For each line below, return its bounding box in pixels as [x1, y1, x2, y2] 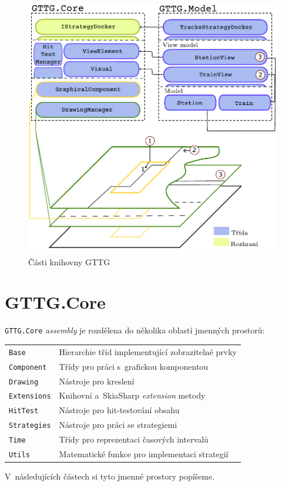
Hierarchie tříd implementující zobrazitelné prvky [59, 345, 237, 357]
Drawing [9, 377, 39, 386]
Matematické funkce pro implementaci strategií [59, 448, 229, 460]
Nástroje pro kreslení [59, 374, 135, 387]
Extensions [9, 392, 51, 401]
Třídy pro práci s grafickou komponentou [59, 360, 209, 372]
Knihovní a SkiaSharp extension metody [59, 389, 206, 401]
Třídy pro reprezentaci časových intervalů [59, 433, 209, 446]
